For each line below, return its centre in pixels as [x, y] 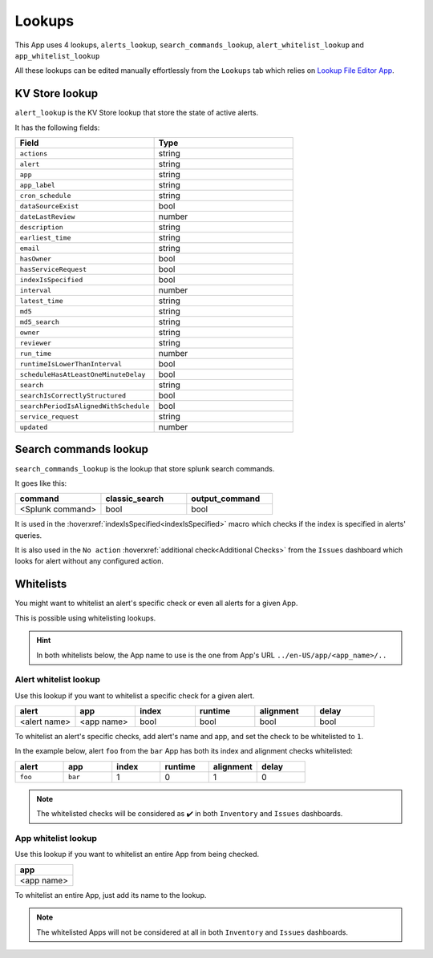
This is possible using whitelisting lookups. [85, 618]
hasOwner [36, 259]
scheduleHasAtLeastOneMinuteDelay [83, 374]
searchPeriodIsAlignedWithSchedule [85, 406]
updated [34, 427]
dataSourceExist [49, 206]
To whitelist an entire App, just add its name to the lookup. [111, 895]
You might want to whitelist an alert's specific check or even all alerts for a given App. [156, 603]
